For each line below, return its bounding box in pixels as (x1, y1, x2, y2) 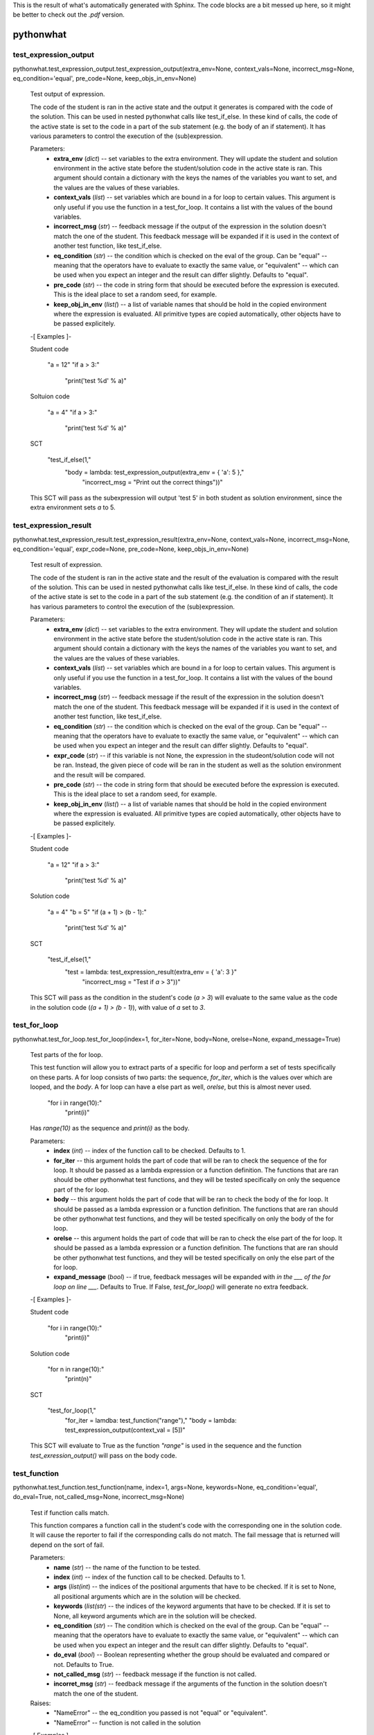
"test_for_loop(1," (47, 1406, 96, 1415)
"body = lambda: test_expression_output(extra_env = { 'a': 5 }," (64, 468, 244, 477)
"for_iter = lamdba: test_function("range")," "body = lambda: (64, 1416, 237, 1424)
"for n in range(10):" (47, 1365, 105, 1373)
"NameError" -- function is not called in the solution (53, 1718, 201, 1727)
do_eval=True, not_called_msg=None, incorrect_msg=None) (12, 1493, 185, 1501)
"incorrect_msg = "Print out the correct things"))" (82, 477, 223, 486)
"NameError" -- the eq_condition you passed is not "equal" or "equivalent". (53, 1709, 268, 1717)
